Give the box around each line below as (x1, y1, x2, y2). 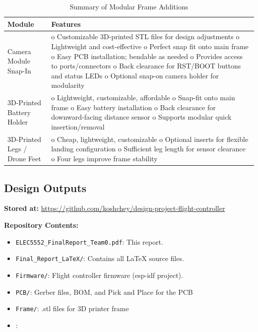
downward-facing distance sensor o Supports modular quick (51, 112, 232, 122)
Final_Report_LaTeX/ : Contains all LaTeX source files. (15, 253, 184, 264)
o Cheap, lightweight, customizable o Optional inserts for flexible (51, 133, 249, 144)
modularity (51, 80, 85, 90)
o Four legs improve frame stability (51, 153, 158, 164)
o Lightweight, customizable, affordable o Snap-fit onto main (51, 92, 235, 103)
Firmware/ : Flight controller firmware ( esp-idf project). (15, 269, 183, 280)
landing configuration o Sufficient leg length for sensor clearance (51, 143, 246, 154)
